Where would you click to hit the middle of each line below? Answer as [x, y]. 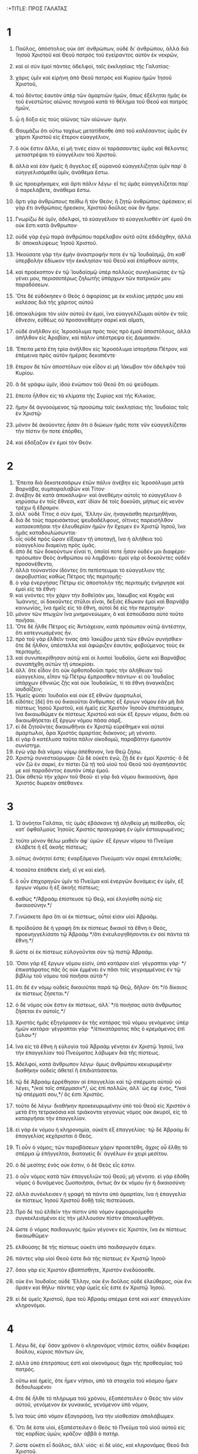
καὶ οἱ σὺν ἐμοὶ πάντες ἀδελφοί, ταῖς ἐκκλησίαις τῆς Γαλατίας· [93, 66]
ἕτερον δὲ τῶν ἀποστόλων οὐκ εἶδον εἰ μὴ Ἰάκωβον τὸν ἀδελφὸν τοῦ [100, 366]
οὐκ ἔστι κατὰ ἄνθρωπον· [47, 225]
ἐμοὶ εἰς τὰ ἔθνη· [36, 589]
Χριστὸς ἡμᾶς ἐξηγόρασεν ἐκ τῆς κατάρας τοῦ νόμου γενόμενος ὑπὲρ [102, 1022]
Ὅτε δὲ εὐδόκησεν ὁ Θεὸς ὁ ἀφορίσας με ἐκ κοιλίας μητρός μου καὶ [99, 296]
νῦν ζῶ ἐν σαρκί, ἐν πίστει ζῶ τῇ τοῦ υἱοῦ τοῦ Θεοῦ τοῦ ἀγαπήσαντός [101, 764]
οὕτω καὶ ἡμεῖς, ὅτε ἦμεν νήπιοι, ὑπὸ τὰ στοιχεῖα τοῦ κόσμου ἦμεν [96, 1380]
